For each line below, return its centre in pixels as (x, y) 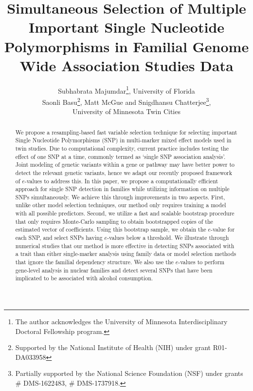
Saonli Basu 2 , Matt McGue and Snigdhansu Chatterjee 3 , (126, 101)
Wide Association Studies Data (126, 65)
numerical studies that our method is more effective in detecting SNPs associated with (125, 245)
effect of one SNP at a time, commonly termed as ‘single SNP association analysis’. (120, 156)
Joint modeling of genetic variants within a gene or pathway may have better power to (125, 165)
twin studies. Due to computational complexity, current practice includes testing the (122, 148)
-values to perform (201, 262)
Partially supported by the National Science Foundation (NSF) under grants (129, 373)
